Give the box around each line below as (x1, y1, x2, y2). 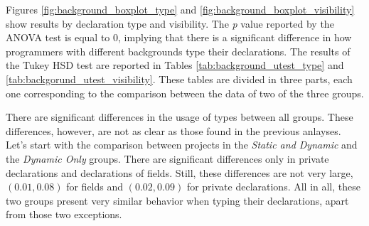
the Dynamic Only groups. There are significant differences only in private (6, 151, 329, 166)
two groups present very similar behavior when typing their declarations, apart (6, 193, 349, 208)
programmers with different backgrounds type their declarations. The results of (6, 43, 351, 58)
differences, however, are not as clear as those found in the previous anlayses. (6, 123, 341, 138)
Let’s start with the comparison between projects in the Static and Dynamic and (6, 137, 358, 152)
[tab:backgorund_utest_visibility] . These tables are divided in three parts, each (6, 71, 353, 86)
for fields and (66, 179, 124, 194)
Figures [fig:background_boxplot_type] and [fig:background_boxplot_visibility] (6, 2, 355, 16)
